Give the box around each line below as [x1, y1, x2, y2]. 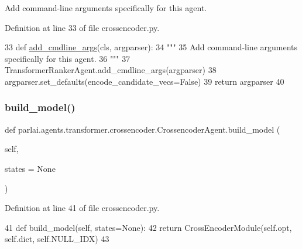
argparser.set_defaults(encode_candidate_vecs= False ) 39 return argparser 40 [5, 75, 284, 87]
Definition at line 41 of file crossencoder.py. [5, 202, 160, 214]
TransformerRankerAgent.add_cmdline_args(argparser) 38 [5, 64, 217, 76]
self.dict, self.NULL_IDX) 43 [5, 233, 109, 245]
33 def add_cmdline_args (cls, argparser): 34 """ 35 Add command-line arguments [5, 41, 298, 53]
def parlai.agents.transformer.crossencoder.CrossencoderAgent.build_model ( [5, 123, 280, 135]
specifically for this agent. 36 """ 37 [5, 52, 131, 64]
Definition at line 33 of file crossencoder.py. [5, 21, 160, 33]
